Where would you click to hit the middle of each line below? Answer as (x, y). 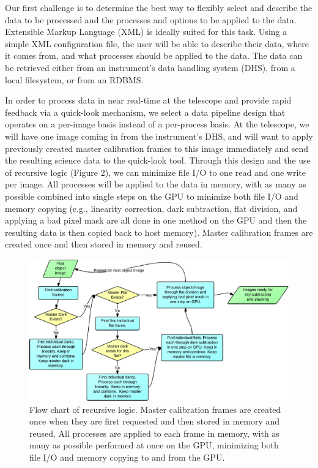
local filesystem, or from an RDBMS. (74, 79)
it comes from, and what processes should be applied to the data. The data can (154, 55)
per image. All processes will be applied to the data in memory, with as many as (156, 184)
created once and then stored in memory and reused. (104, 244)
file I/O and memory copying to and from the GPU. (127, 457)
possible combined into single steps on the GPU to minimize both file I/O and (152, 196)
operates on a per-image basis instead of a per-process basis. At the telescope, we (157, 124)
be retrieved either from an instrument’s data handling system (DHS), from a (150, 67)
